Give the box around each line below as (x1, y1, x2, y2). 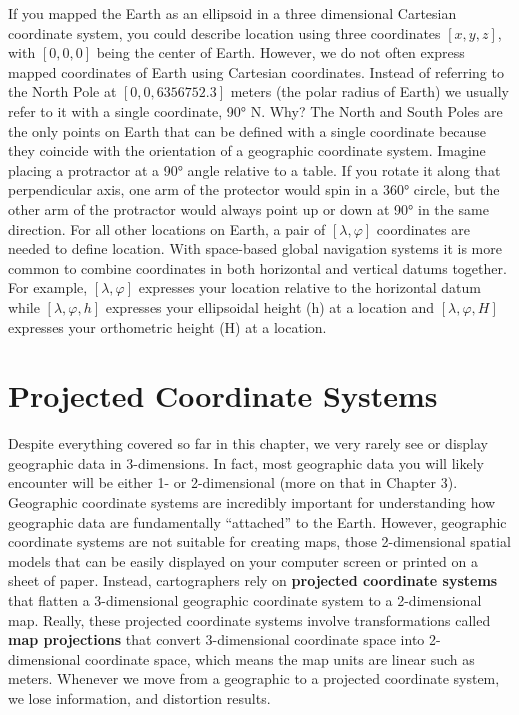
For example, (8, 277, 88, 298)
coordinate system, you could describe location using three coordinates (8, 22, 441, 43)
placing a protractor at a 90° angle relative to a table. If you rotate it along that (8, 159, 501, 180)
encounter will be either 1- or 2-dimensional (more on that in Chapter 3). (8, 472, 458, 493)
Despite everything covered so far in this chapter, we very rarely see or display (8, 433, 488, 454)
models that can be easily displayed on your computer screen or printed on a (8, 550, 478, 571)
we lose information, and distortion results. (8, 687, 271, 708)
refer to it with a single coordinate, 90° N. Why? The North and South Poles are (8, 100, 503, 121)
